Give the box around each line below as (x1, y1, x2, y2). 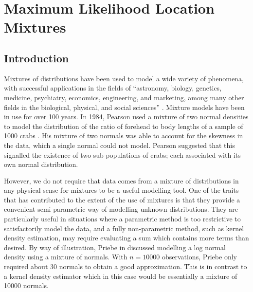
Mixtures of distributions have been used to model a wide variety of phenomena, (4, 73, 244, 83)
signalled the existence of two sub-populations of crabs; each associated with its (4, 149, 241, 160)
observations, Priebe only (162, 252, 237, 262)
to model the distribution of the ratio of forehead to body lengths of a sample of (4, 121, 243, 131)
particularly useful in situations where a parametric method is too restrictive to (4, 214, 241, 224)
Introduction (4, 50, 69, 65)
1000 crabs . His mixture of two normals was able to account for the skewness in (4, 130, 243, 141)
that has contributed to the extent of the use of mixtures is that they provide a (4, 194, 240, 204)
